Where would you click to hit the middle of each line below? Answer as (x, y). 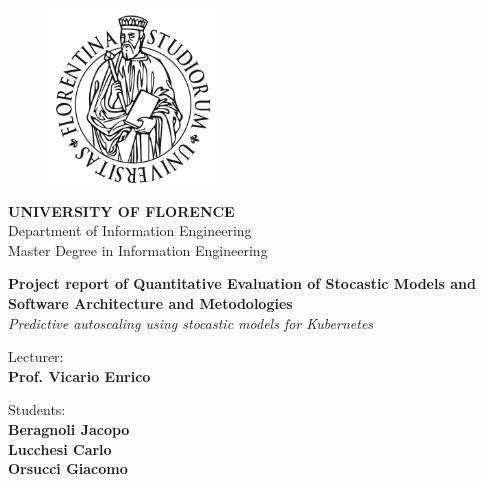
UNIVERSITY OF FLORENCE (121, 210)
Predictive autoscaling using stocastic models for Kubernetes (191, 322)
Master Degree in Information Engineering (138, 249)
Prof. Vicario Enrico (79, 375)
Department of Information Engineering (130, 230)
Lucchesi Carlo (60, 448)
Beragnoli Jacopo (69, 429)
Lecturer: (36, 356)
